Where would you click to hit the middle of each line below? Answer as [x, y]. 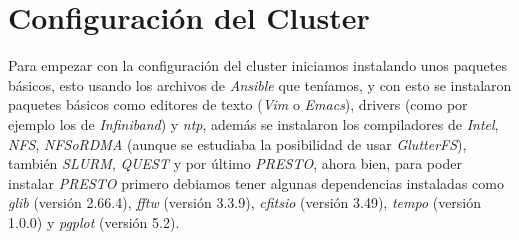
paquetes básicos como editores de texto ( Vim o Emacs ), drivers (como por [238, 104]
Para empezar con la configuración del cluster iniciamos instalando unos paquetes [257, 65]
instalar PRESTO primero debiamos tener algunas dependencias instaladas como [256, 182]
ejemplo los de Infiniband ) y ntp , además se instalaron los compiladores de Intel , [253, 123]
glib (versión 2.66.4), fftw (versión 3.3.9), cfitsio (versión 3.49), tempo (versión [245, 202]
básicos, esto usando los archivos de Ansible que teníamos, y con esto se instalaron [260, 84]
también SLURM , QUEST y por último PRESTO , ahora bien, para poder [235, 163]
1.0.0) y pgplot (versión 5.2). [94, 221]
